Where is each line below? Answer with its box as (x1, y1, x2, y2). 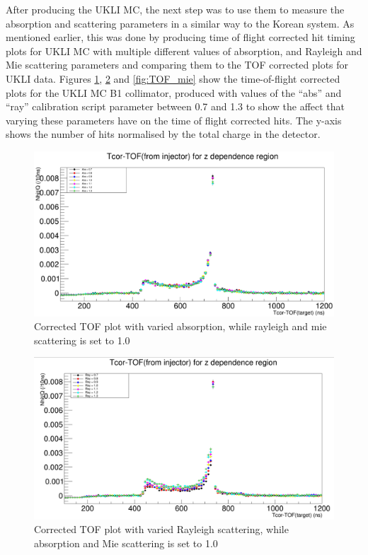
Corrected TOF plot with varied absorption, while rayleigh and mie (34, 319, 327, 334)
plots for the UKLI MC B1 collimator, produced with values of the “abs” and (6, 85, 342, 100)
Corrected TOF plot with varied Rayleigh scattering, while (34, 522, 289, 537)
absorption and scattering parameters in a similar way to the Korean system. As (6, 16, 355, 30)
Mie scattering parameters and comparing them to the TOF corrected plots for (6, 57, 349, 72)
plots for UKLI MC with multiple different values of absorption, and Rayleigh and (6, 43, 362, 58)
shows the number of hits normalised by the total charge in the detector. (6, 127, 321, 141)
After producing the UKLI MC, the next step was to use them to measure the (6, 2, 345, 16)
